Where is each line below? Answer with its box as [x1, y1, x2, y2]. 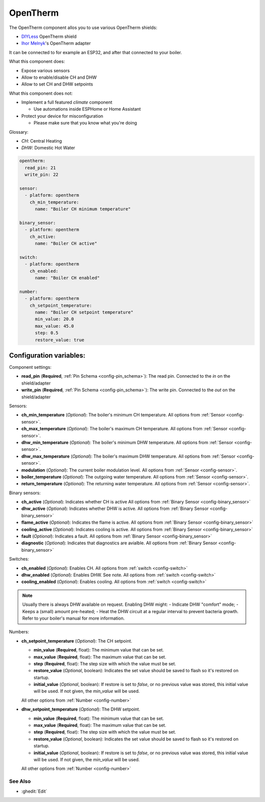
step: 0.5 [35, 330, 59, 336]
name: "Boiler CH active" [35, 241, 98, 246]
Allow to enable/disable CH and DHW [21, 74, 97, 80]
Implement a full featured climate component [21, 99, 112, 105]
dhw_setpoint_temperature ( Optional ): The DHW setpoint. [21, 706, 140, 713]
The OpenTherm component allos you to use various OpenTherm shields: [9, 25, 158, 30]
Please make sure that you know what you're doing [33, 120, 137, 126]
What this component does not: [9, 90, 73, 96]
